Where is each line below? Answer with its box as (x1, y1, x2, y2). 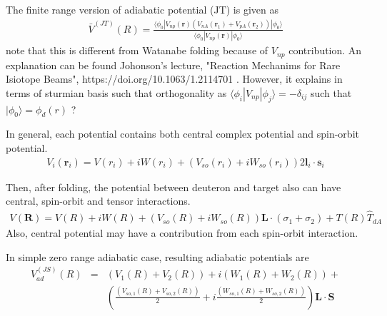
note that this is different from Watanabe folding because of (6, 43, 268, 58)
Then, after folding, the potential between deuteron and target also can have (6, 179, 341, 194)
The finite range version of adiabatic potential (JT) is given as (6, 2, 279, 16)
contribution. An (288, 43, 362, 58)
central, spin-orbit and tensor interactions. (6, 193, 191, 208)
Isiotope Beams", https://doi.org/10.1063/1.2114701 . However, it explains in (6, 71, 343, 86)
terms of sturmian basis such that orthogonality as (6, 85, 227, 100)
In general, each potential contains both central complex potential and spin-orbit (6, 126, 359, 141)
